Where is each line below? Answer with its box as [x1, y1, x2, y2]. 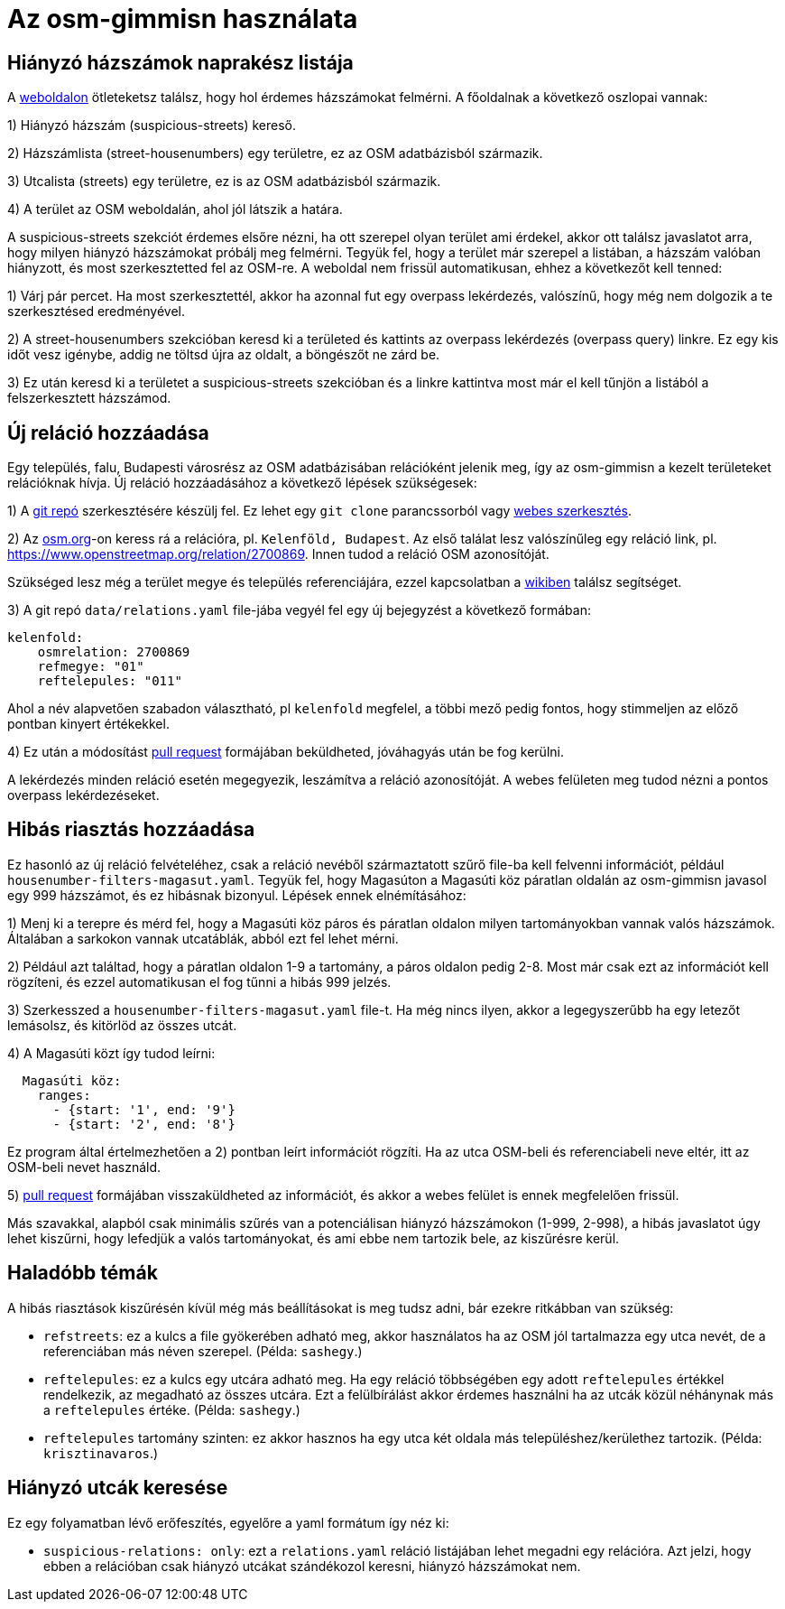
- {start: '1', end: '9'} [52, 1102, 235, 1117]
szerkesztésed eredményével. [7, 303, 185, 320]
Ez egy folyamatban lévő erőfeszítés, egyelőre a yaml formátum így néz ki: [7, 1514, 449, 1530]
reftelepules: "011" [37, 674, 182, 689]
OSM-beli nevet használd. [7, 1158, 162, 1175]
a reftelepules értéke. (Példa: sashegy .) [43, 1401, 300, 1418]
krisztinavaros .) [43, 1445, 159, 1461]
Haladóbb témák [7, 1261, 158, 1285]
